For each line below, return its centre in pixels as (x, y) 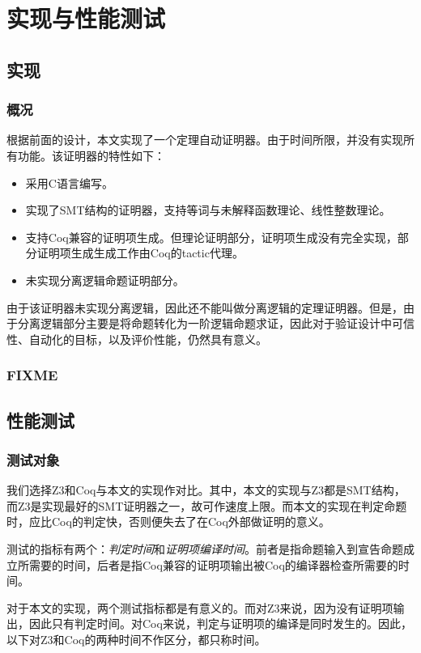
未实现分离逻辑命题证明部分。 (105, 280)
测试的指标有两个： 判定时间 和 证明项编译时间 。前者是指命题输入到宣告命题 (205, 548)
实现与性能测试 (86, 18)
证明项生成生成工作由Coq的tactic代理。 (140, 253)
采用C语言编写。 (69, 182)
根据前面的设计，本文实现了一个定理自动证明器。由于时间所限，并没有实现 (205, 140)
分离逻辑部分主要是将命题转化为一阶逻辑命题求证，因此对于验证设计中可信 (216, 323)
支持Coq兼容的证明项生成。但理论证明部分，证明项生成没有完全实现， (211, 237)
